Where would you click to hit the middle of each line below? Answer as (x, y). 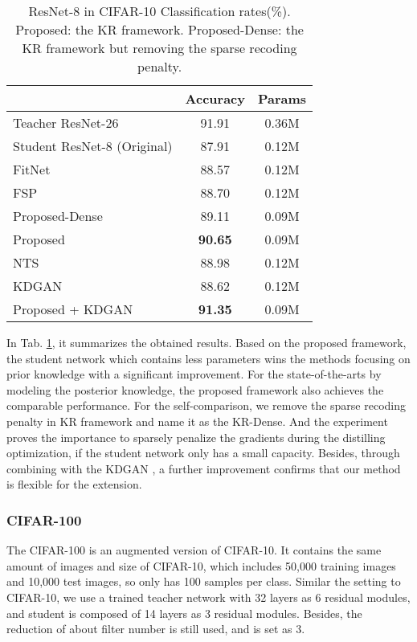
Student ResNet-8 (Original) (93, 146)
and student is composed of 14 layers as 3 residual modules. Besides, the (184, 613)
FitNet (32, 169)
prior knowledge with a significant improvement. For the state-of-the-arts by (194, 374)
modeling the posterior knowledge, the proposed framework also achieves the (195, 389)
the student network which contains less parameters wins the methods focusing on (208, 358)
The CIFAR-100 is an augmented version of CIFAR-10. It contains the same (194, 550)
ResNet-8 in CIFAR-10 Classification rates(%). (159, 11)
